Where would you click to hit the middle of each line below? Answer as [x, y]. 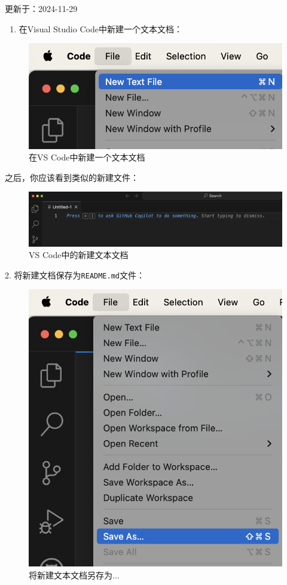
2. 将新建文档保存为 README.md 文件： [75, 275]
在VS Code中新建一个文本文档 [87, 157]
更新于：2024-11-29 [41, 8]
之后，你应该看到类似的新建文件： [72, 177]
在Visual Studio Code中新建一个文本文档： [100, 28]
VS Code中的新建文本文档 [79, 255]
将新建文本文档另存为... [74, 575]
